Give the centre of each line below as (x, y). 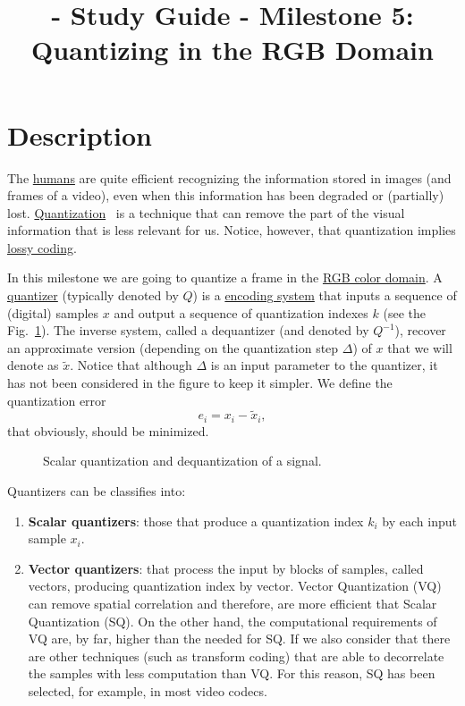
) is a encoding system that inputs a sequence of (325, 295)
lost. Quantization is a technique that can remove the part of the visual (206, 212)
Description (80, 134)
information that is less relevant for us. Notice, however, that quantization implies (232, 230)
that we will (420, 347)
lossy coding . (42, 247)
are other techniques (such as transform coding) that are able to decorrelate (236, 656)
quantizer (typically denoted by (93, 295)
